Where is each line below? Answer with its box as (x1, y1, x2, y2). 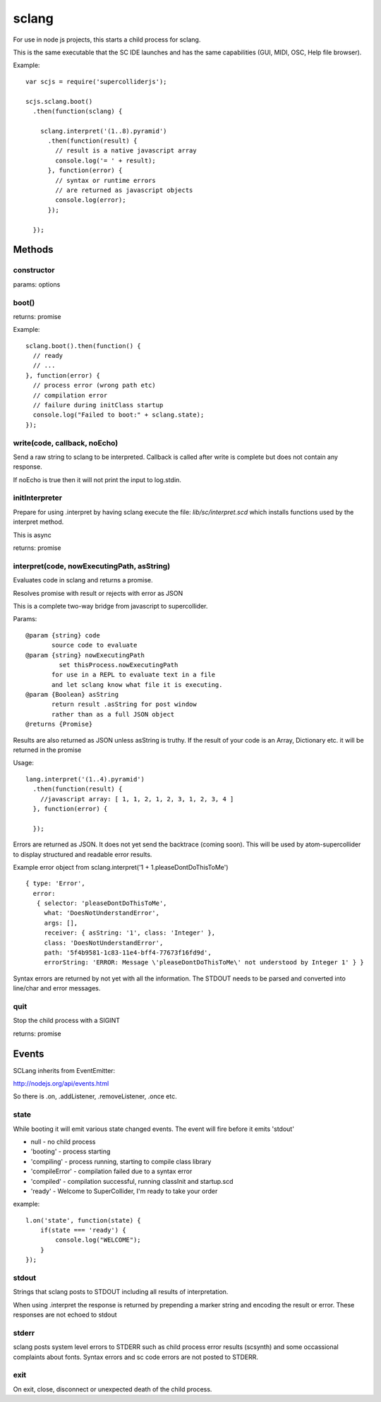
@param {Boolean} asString (25, 690, 119, 699)
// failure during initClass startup (32, 401, 164, 409)
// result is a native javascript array (55, 147, 197, 155)
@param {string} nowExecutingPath (25, 651, 145, 659)
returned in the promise (13, 745, 82, 755)
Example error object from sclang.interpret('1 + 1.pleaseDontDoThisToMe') (13, 863, 229, 871)
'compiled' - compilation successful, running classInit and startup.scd (30, 1177, 234, 1185)
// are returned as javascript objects (55, 186, 193, 194)
